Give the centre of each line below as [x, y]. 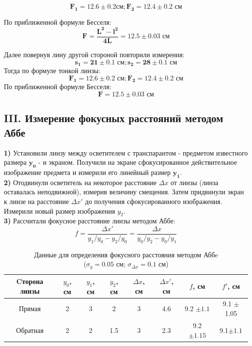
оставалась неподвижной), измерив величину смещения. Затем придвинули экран [124, 192]
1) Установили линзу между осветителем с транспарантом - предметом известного [126, 152]
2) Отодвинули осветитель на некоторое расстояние [80, 182]
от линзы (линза [195, 182]
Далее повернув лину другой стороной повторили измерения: [94, 54]
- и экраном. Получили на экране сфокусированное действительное [138, 162]
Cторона [30, 281]
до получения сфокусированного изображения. [154, 201]
